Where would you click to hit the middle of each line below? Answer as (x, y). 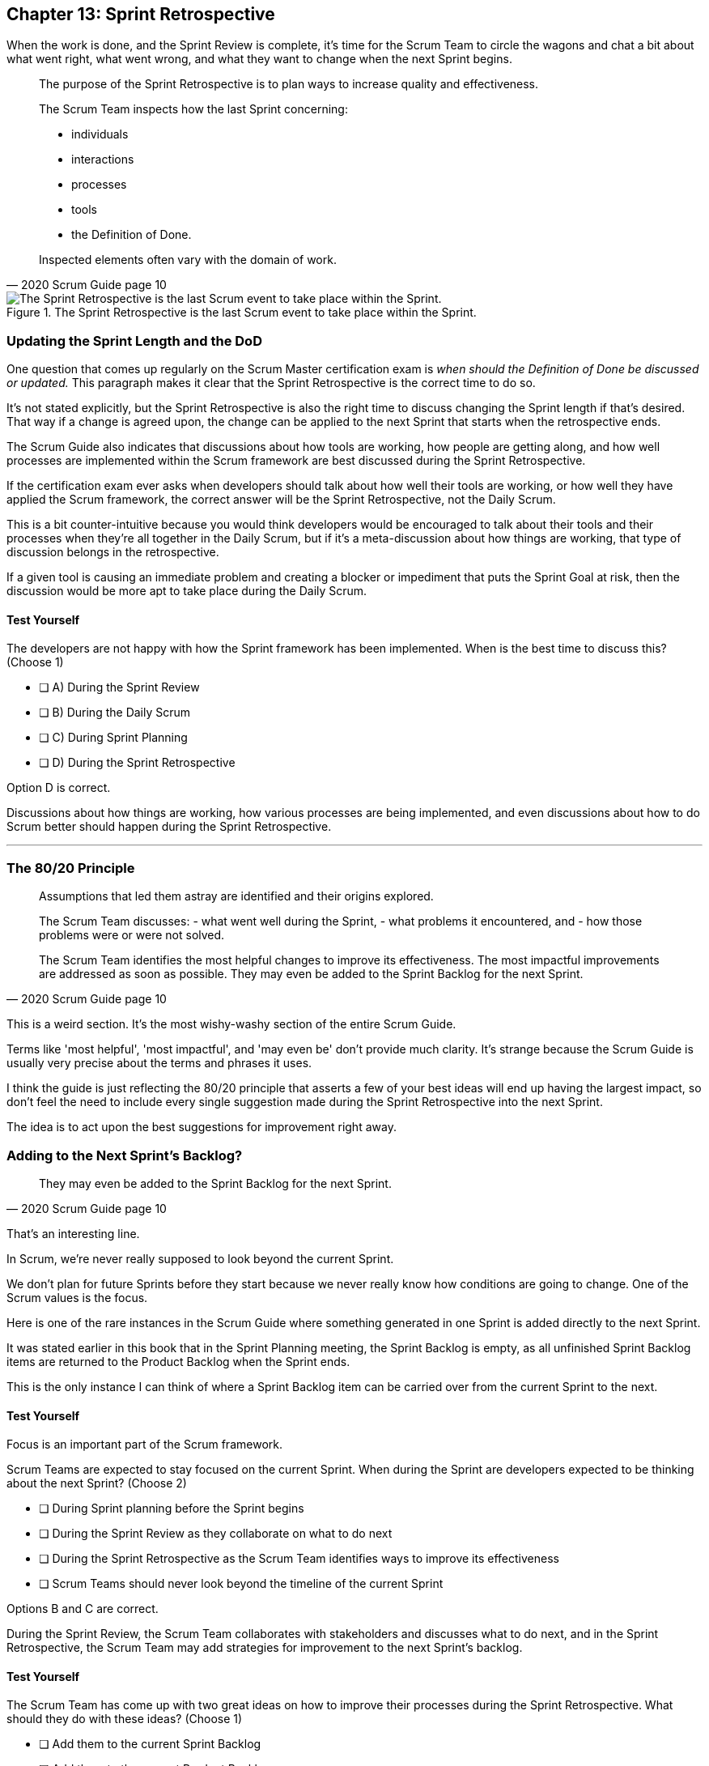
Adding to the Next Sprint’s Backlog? (125, 1155)
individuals (100, 134)
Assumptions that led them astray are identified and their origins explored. (236, 896)
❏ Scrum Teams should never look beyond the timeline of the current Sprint (241, 1584)
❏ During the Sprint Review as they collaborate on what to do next (216, 1534)
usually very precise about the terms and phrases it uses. (159, 1063)
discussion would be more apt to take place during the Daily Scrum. (187, 591)
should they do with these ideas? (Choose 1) (125, 1719)
